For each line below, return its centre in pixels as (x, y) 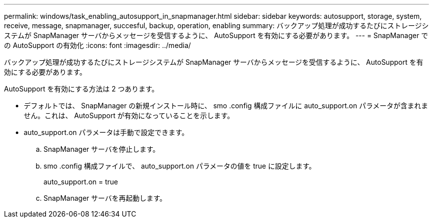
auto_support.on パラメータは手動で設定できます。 (106, 132)
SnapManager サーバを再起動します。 (105, 198)
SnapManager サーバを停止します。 (102, 149)
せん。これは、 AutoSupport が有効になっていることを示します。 (129, 115)
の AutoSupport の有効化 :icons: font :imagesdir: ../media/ (98, 45)
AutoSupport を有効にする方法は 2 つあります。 (81, 89)
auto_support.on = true (81, 182)
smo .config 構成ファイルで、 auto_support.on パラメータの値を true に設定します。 (180, 166)
